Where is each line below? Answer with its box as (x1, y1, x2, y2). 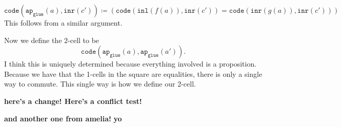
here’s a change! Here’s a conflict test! (4, 95, 142, 106)
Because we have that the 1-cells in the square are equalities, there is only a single (4, 68, 263, 79)
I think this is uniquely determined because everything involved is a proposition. (4, 58, 257, 69)
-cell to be (68, 34, 99, 45)
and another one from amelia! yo (4, 113, 122, 123)
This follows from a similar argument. (4, 17, 123, 28)
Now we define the (4, 34, 62, 45)
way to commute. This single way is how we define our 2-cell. (4, 78, 196, 89)
